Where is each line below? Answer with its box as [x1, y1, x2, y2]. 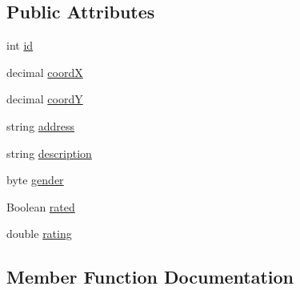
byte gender [6, 171, 64, 188]
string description [6, 144, 92, 161]
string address [6, 117, 75, 134]
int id [6, 37, 34, 54]
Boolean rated [6, 198, 75, 215]
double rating [6, 225, 72, 242]
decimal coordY [6, 91, 83, 107]
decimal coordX [6, 63, 83, 80]
